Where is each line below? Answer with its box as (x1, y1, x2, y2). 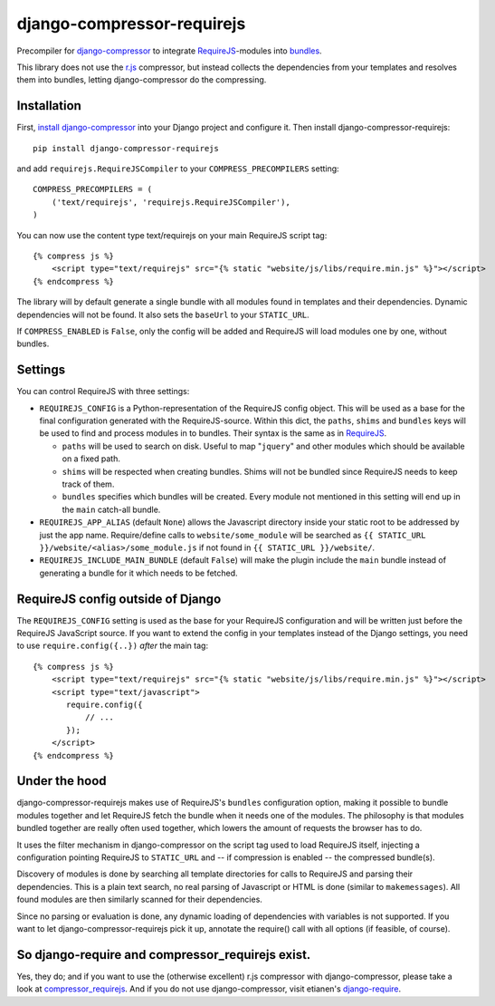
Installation (16, 98, 81, 113)
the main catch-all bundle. (62, 504, 161, 515)
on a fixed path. (62, 453, 121, 464)
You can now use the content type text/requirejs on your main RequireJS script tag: (16, 229, 328, 240)
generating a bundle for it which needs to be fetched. (39, 567, 239, 578)
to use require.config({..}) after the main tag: (16, 640, 208, 652)
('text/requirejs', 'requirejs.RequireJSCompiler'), (51, 197, 291, 208)
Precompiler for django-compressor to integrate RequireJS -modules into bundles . (16, 45, 322, 56)
